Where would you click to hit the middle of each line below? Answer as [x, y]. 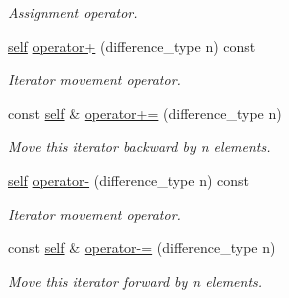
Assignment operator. [73, 12]
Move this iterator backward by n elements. [139, 146]
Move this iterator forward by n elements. [135, 280]
